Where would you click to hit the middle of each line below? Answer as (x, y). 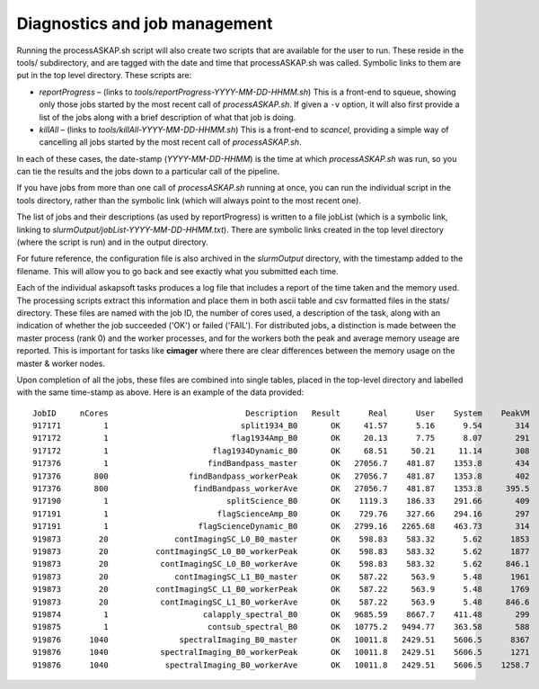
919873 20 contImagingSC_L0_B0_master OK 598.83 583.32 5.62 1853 (281, 539)
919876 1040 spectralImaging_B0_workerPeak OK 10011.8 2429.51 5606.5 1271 (281, 653)
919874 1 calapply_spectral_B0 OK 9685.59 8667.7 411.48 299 (281, 614)
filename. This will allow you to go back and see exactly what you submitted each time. (177, 271)
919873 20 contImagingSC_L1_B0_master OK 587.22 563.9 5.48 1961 (281, 577)
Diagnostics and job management (145, 23)
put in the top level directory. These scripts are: (104, 76)
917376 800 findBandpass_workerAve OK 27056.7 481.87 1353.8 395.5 (281, 489)
